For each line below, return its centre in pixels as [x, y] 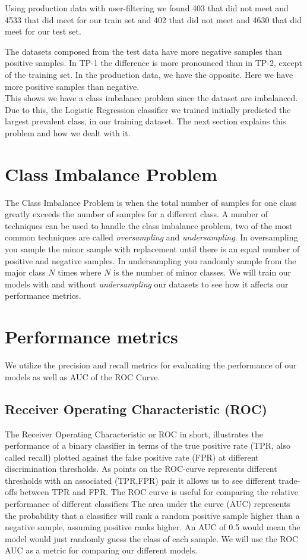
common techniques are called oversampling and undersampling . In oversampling [151, 237]
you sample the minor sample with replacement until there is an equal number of [152, 249]
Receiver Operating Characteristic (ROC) [136, 409]
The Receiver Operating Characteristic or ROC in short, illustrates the [134, 434]
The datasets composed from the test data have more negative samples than [143, 51]
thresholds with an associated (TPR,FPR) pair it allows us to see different [140, 480]
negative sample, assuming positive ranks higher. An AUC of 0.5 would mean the [153, 527]
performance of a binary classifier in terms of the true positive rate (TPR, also [148, 445]
